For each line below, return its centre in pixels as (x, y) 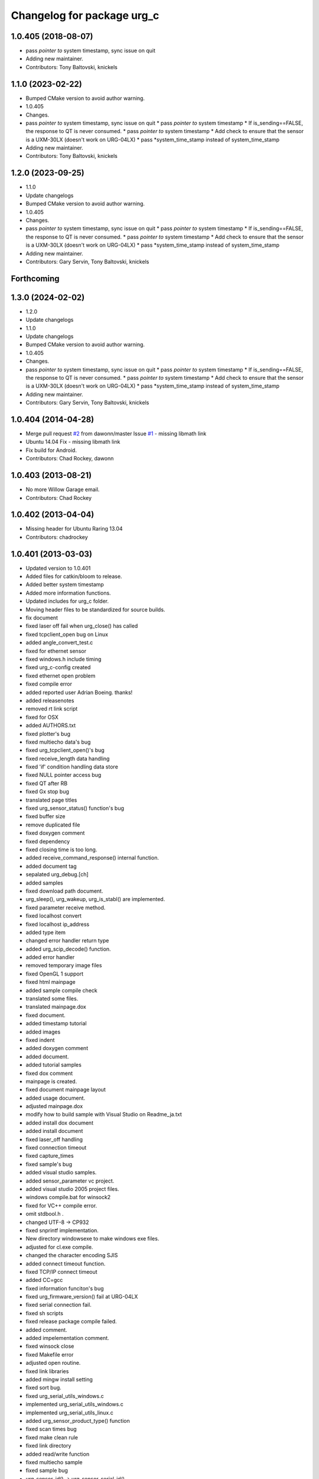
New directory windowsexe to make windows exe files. (92, 1239)
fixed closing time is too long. (61, 850)
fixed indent (40, 1040)
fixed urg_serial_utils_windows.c (65, 1396)
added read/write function (58, 1454)
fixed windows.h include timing (64, 659)
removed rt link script (52, 709)
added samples (44, 883)
